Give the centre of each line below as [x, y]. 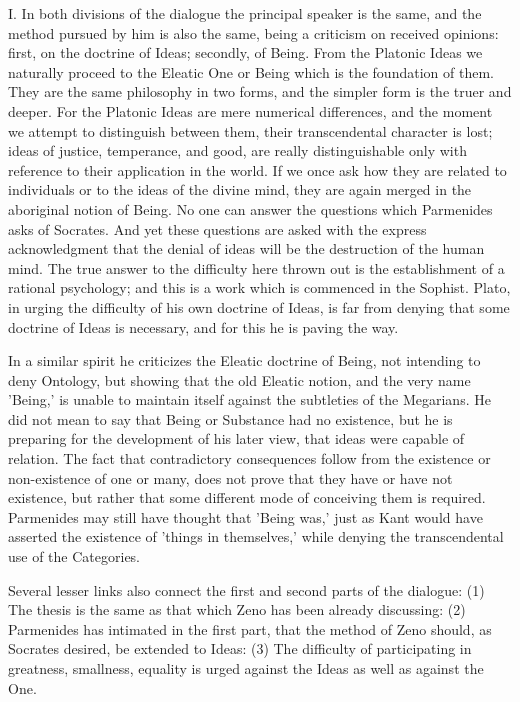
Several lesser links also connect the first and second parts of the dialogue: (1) [246, 589]
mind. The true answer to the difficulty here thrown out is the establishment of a [256, 267]
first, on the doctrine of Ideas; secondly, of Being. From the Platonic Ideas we [245, 52]
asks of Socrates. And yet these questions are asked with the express [217, 228]
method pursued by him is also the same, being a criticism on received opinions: [253, 32]
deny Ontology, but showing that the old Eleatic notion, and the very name [239, 379]
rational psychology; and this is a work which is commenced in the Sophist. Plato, [259, 287]
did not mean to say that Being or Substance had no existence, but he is [230, 418]
